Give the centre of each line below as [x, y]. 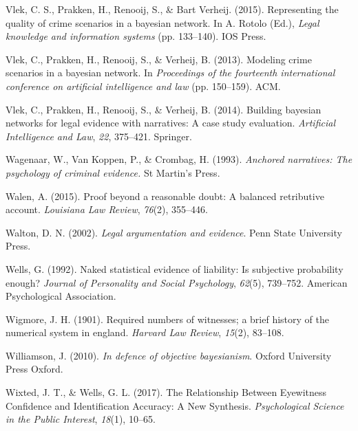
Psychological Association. [61, 296]
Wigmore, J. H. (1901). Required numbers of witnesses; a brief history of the [167, 319]
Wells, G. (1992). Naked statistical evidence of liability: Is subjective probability [175, 268]
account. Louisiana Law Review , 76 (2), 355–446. [107, 209]
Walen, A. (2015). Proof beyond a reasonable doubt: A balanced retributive [165, 196]
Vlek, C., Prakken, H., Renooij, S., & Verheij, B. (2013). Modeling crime [159, 59]
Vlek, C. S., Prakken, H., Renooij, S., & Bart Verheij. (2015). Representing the [172, 9]
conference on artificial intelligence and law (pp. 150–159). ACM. [143, 86]
